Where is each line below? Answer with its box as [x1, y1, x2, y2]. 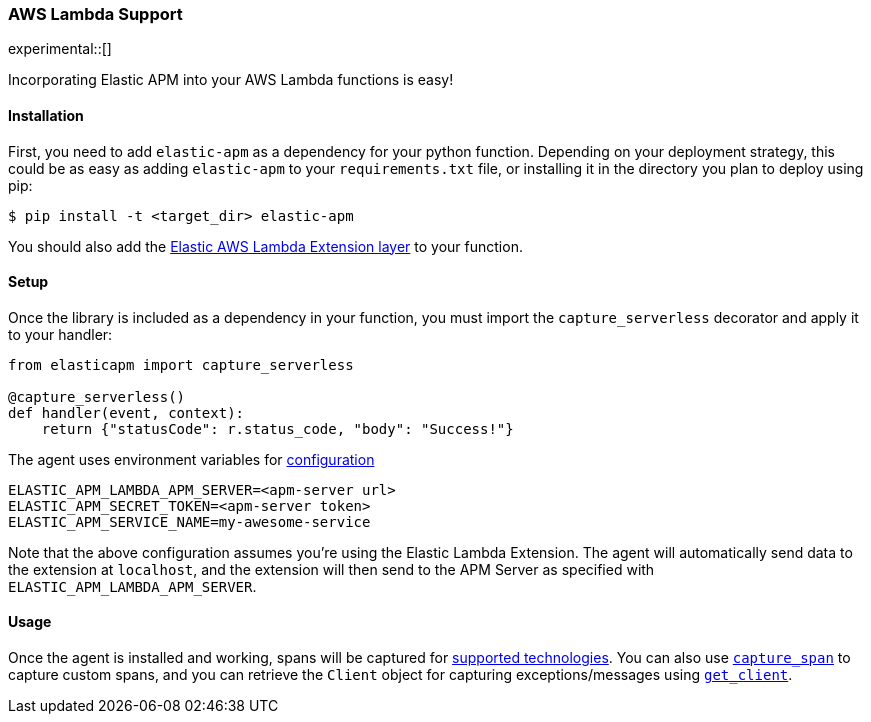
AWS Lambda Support [8, 4, 183, 24]
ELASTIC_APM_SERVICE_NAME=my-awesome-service [8, 513, 371, 530]
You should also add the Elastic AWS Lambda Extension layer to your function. [8, 237, 523, 255]
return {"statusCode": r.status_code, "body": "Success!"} [41, 420, 514, 437]
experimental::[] [8, 40, 112, 58]
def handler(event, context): [8, 404, 245, 421]
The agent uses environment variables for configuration [8, 450, 375, 468]
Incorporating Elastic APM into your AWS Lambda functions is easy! [8, 71, 454, 89]
